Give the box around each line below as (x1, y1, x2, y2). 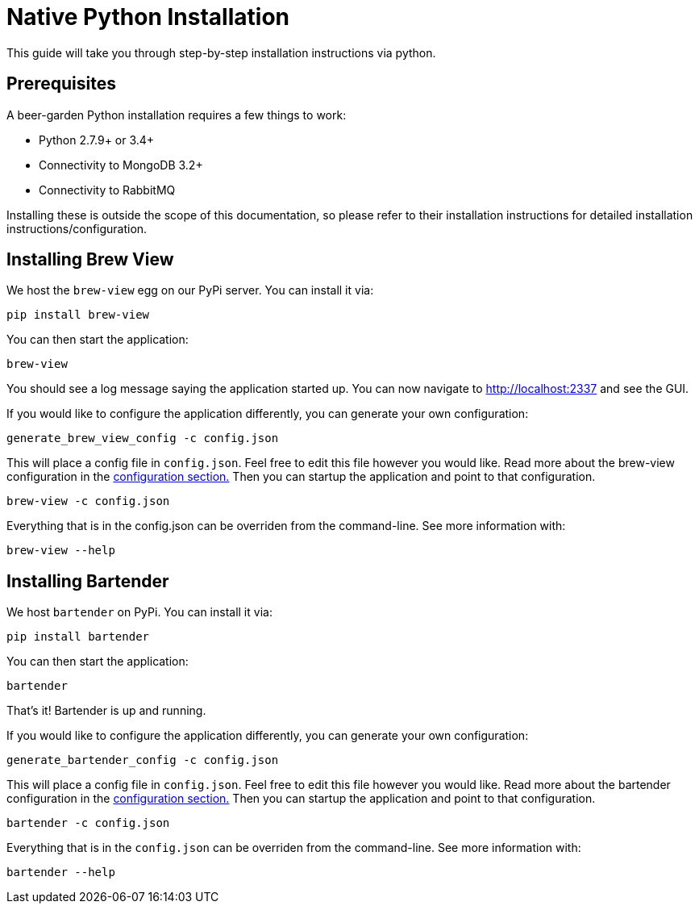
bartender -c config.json (6, 816, 170, 830)
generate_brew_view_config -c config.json (6, 432, 279, 445)
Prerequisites (6, 73, 116, 94)
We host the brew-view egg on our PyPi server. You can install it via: (6, 283, 374, 298)
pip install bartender (6, 630, 150, 644)
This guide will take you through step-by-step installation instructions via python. (6, 45, 436, 60)
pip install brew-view (6, 308, 150, 322)
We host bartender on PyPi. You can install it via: (6, 605, 273, 620)
